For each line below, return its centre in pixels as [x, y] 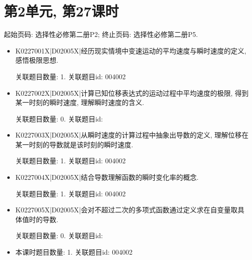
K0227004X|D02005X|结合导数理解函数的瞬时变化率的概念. [107, 177]
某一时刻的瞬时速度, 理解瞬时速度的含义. [80, 102]
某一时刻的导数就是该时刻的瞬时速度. [74, 144]
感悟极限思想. [37, 60]
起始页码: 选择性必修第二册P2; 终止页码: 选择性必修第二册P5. [101, 34]
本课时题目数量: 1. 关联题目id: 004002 [74, 252]
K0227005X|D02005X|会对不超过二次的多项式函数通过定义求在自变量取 [126, 210]
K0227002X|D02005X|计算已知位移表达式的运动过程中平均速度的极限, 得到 [132, 93]
